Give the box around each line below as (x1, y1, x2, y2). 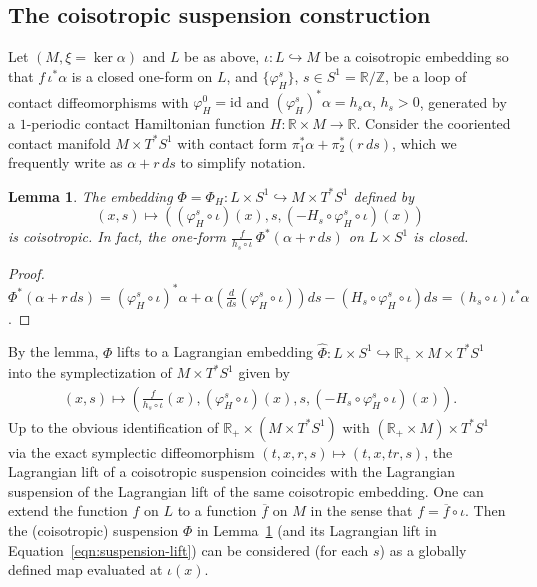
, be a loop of (384, 65, 467, 86)
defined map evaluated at (8, 559, 163, 580)
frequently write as (8, 152, 123, 173)
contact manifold (8, 132, 111, 153)
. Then (465, 500, 506, 521)
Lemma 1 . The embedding (8, 185, 173, 206)
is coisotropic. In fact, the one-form (8, 226, 226, 247)
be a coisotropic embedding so (324, 46, 509, 67)
